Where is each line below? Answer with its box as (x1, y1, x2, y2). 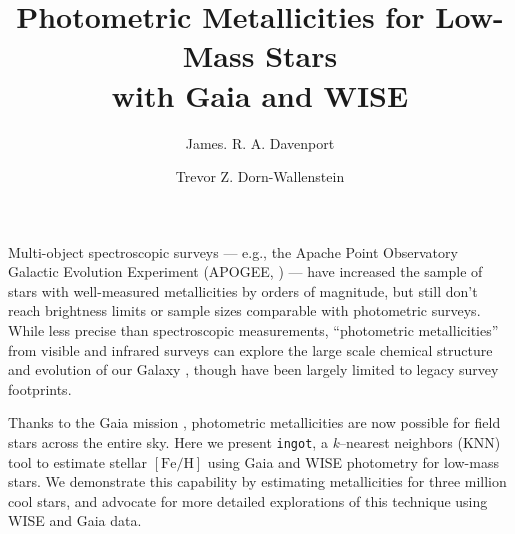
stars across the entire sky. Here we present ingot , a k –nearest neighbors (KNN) (8, 432, 501, 453)
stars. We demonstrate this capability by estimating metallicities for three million (8, 471, 507, 492)
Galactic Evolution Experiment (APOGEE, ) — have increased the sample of (8, 261, 483, 282)
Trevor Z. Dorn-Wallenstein (175, 166, 345, 187)
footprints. (8, 378, 72, 399)
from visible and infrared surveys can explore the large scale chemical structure (8, 339, 493, 360)
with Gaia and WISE (111, 74, 409, 115)
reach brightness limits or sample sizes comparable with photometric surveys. (8, 300, 481, 321)
